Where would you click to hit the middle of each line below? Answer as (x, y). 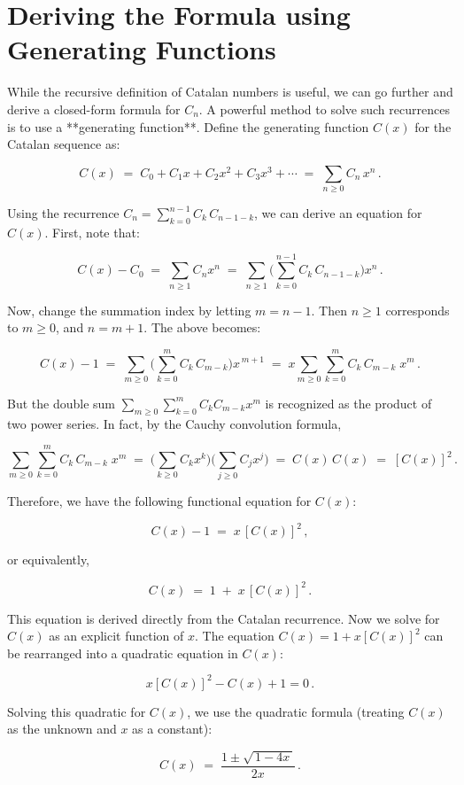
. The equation (235, 636)
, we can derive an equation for (338, 213)
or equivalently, (49, 560)
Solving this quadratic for (77, 711)
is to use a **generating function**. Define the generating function (188, 126)
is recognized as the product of (348, 403)
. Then (329, 310)
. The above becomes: (202, 327)
